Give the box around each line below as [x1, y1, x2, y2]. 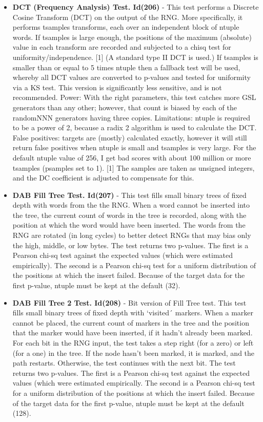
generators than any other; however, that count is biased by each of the [12, 102, 237, 112]
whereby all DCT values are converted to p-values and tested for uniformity [12, 72, 251, 83]
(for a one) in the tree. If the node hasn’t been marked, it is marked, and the [12, 347, 255, 358]
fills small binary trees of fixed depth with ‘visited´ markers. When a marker [12, 307, 254, 318]
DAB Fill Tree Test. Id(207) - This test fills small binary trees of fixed [12, 189, 247, 200]
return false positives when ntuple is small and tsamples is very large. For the [12, 142, 256, 153]
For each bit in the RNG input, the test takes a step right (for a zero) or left [12, 337, 254, 348]
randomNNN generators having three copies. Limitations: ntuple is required [12, 112, 250, 123]
